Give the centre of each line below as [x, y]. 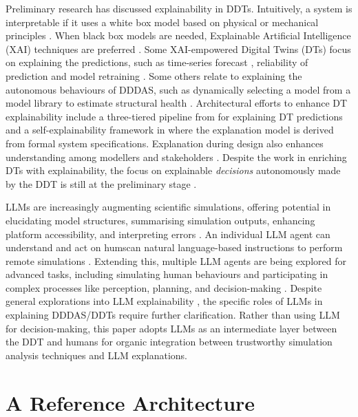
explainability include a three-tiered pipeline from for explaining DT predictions [174, 116]
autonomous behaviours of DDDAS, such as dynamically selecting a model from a [178, 89]
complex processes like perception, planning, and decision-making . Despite [164, 287]
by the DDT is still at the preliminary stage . [101, 183]
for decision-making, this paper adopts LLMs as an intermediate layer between [171, 328]
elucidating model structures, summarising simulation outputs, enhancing [160, 220]
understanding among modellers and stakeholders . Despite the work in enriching [176, 157]
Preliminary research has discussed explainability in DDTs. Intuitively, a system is [179, 8]
